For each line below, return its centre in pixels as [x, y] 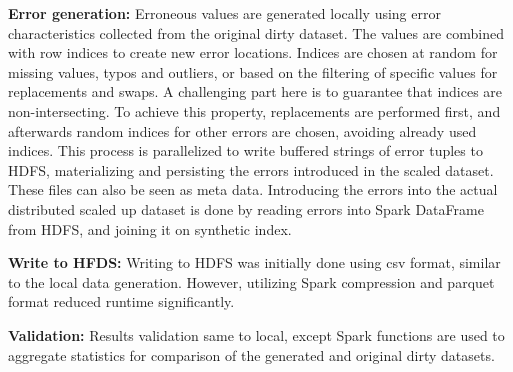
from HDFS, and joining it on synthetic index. [150, 228]
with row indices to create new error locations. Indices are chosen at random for [253, 52]
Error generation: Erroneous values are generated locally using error [224, 13]
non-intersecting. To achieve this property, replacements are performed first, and [254, 110]
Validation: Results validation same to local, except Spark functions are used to [256, 334]
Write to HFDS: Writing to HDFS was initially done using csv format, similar [254, 262]
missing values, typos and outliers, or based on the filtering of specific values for [253, 71]
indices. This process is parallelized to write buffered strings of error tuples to [245, 150]
